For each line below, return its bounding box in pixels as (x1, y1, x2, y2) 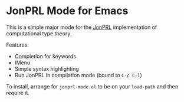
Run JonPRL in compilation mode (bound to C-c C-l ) (14, 71, 143, 78)
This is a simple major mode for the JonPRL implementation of (6, 24, 157, 31)
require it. (6, 89, 29, 96)
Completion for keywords (14, 52, 77, 60)
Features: (6, 41, 29, 48)
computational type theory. (6, 29, 72, 37)
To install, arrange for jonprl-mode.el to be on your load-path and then (6, 83, 179, 90)
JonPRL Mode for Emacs (6, 4, 129, 18)
